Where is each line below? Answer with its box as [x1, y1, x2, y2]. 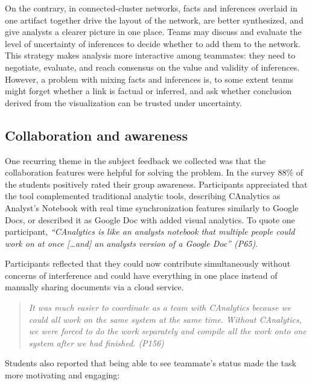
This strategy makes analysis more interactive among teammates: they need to [5, 49, 296, 62]
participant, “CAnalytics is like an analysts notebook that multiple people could [5, 225, 295, 238]
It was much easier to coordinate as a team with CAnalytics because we [28, 301, 291, 314]
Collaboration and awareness [5, 126, 188, 144]
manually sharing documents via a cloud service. [5, 281, 184, 293]
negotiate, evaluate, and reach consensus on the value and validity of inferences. [5, 60, 300, 73]
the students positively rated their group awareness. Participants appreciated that [5, 177, 308, 190]
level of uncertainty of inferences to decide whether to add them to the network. [5, 37, 301, 49]
